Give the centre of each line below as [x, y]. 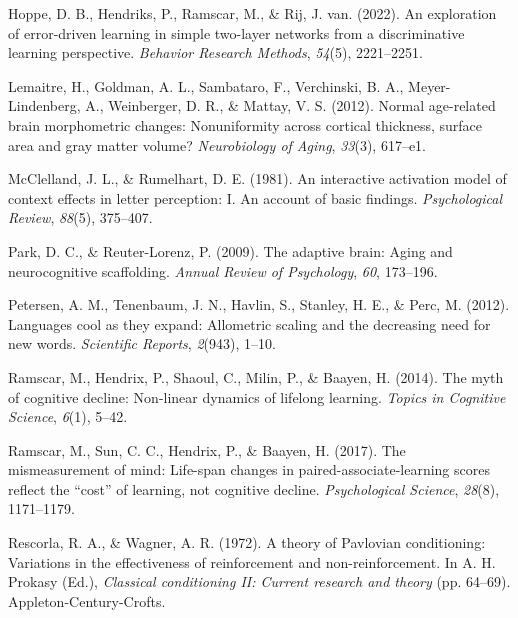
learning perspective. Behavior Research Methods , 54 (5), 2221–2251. [215, 52]
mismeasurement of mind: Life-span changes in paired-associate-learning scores [249, 469]
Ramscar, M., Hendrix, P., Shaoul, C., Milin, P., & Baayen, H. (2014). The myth [256, 376]
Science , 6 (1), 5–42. [68, 416]
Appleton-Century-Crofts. [87, 600]
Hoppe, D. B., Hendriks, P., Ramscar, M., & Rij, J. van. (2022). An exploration [252, 13]
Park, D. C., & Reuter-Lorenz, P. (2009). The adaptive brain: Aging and [230, 250]
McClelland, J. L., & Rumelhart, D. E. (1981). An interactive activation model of [257, 178]
